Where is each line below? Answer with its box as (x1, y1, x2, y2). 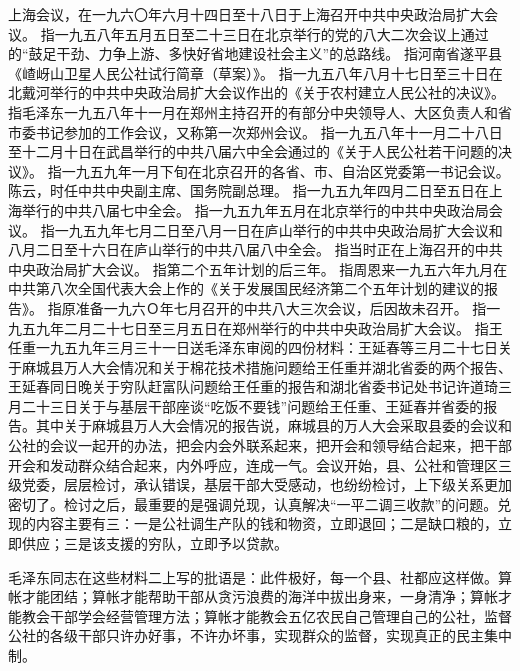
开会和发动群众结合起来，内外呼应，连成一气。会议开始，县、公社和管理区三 (8, 454, 512, 475)
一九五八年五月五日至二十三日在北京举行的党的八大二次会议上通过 (54, 23, 489, 44)
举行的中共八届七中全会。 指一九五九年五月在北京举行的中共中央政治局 (21, 199, 489, 220)
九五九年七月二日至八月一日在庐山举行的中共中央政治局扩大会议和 (68, 219, 503, 240)
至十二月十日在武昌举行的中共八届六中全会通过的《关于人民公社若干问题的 (8, 141, 498, 162)
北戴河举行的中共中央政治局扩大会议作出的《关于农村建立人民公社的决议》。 (8, 82, 505, 103)
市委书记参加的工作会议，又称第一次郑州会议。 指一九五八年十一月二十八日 (8, 121, 503, 142)
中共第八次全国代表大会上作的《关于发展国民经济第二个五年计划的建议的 (8, 278, 484, 299)
